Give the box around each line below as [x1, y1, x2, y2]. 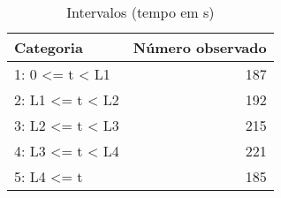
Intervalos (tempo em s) [66, 2, 215, 22]
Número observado [133, 37, 267, 57]
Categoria [14, 37, 83, 57]
